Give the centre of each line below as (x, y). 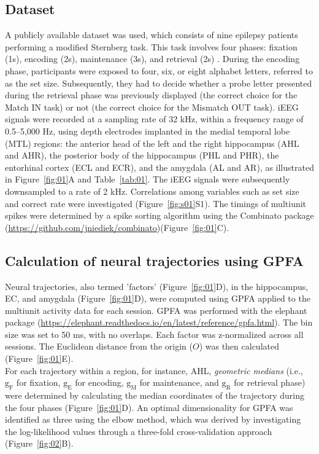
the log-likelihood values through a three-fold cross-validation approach (139, 431)
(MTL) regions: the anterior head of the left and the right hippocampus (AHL (152, 143)
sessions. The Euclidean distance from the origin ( (99, 346)
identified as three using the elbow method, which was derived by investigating (153, 419)
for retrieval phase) (270, 382)
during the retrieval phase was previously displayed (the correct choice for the (151, 95)
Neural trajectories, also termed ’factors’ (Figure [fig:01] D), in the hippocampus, (157, 286)
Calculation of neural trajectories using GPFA (155, 260)
